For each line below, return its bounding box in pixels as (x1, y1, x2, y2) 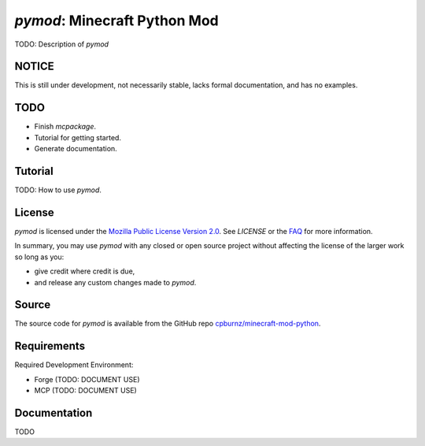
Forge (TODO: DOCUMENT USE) (34, 374, 140, 384)
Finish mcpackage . (34, 122, 97, 132)
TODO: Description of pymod (14, 39, 109, 49)
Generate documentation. (34, 144, 117, 154)
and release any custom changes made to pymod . (34, 277, 197, 287)
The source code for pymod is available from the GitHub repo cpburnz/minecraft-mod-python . (14, 319, 321, 329)
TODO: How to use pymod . (14, 185, 102, 195)
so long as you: (14, 252, 65, 262)
